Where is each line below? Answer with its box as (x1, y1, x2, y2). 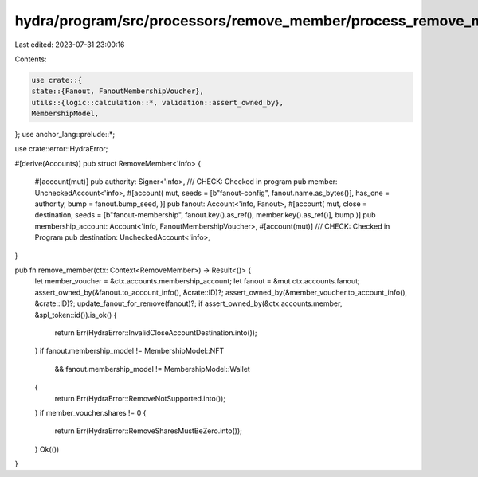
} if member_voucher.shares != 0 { (34, 408, 147, 417)
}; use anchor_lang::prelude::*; (14, 130, 116, 139)
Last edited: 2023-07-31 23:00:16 (14, 40, 125, 49)
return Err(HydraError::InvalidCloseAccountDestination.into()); (54, 327, 258, 338)
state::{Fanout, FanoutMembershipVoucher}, (31, 87, 205, 96)
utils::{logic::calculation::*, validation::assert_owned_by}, (31, 98, 284, 107)
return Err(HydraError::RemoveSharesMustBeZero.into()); (54, 426, 242, 436)
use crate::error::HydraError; (14, 144, 108, 154)
